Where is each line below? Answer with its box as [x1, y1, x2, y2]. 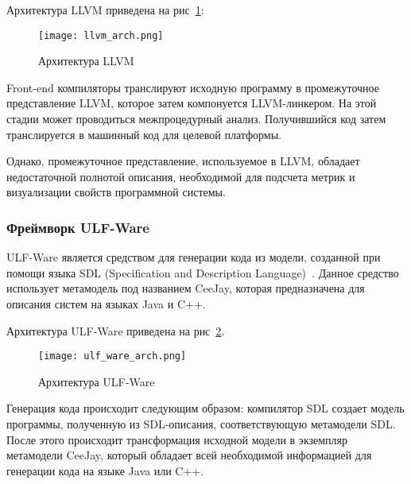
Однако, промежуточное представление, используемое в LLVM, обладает [6, 153, 360, 169]
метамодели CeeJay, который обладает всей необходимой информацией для [6, 447, 372, 463]
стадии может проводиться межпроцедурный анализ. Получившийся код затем [6, 110, 386, 127]
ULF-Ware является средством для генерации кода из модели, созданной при [6, 249, 381, 265]
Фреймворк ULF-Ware [6, 217, 149, 237]
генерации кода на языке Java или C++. [6, 462, 204, 478]
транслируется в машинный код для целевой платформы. [6, 126, 281, 142]
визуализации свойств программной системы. [6, 184, 226, 200]
